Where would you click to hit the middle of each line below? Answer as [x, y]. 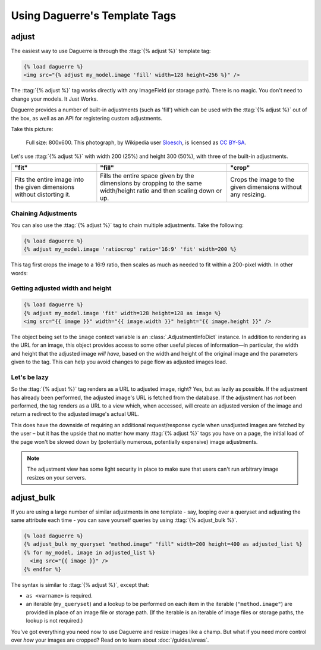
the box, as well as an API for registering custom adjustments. [87, 118]
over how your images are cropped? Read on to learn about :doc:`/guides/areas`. [110, 640]
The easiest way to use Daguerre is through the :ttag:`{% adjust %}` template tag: [111, 51]
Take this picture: [32, 129]
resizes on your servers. [56, 477]
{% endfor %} [43, 569]
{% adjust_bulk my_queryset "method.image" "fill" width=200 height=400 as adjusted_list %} [163, 544]
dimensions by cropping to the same [151, 184]
